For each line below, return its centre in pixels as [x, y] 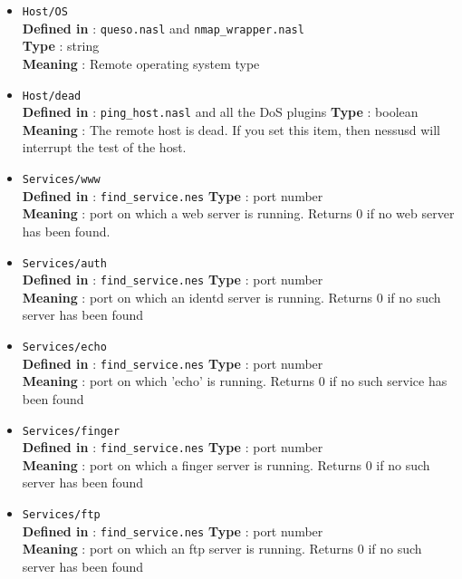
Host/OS [45, 12]
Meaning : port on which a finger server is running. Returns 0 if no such [226, 464]
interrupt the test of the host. [104, 147]
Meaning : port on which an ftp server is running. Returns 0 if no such [222, 549]
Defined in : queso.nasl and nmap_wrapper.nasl [163, 28]
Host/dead [52, 96]
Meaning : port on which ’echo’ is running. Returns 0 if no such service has [235, 381]
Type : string [61, 46]
